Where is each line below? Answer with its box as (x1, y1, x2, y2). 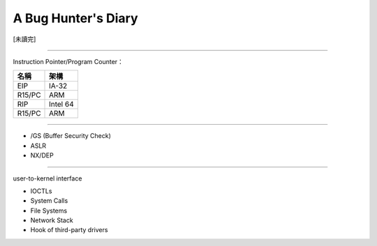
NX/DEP (30, 151, 54, 160)
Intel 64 (49, 100, 74, 109)
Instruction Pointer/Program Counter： (13, 57, 124, 66)
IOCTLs (30, 187, 52, 195)
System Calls (30, 197, 68, 205)
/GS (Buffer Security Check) (30, 132, 112, 140)
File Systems (30, 206, 68, 215)
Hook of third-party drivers (30, 226, 108, 234)
